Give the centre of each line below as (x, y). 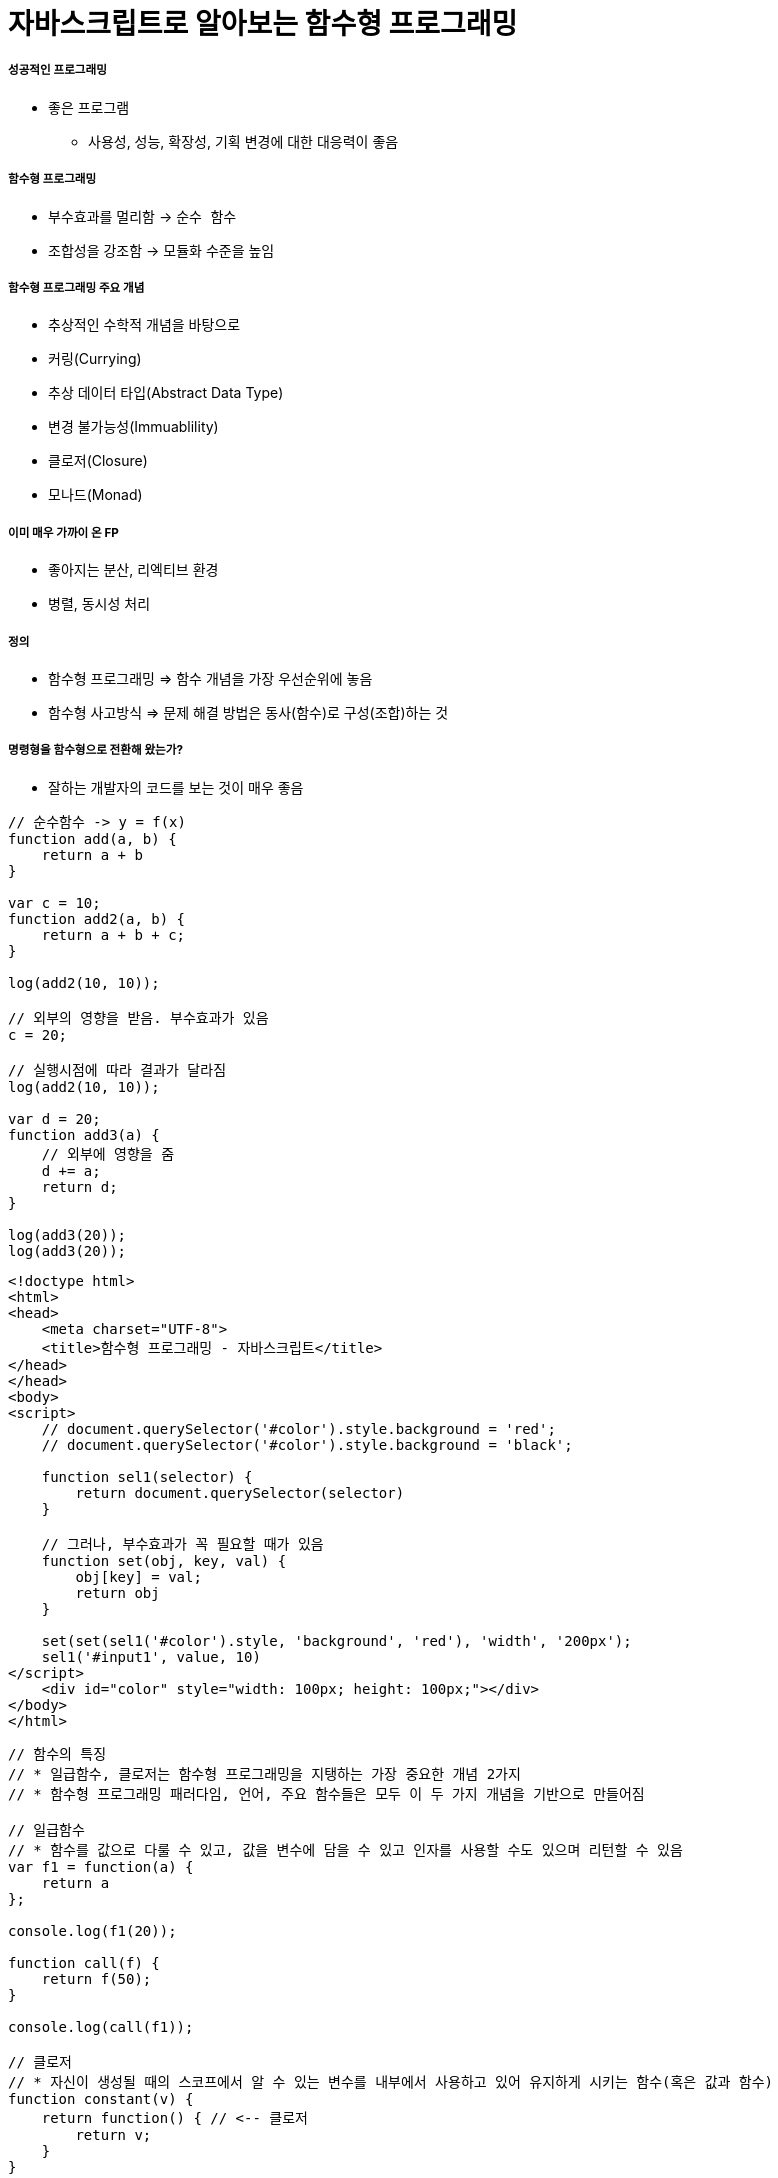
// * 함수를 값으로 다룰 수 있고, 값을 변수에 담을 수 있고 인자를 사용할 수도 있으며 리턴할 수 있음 (345, 1849)
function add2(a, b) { (97, 918)
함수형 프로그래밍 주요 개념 (76, 287)
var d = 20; (54, 1118)
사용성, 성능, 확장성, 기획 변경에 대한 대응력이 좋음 (243, 141)
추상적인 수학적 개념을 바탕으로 (144, 325)
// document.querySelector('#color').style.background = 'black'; (307, 1444)
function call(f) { (84, 1962)
